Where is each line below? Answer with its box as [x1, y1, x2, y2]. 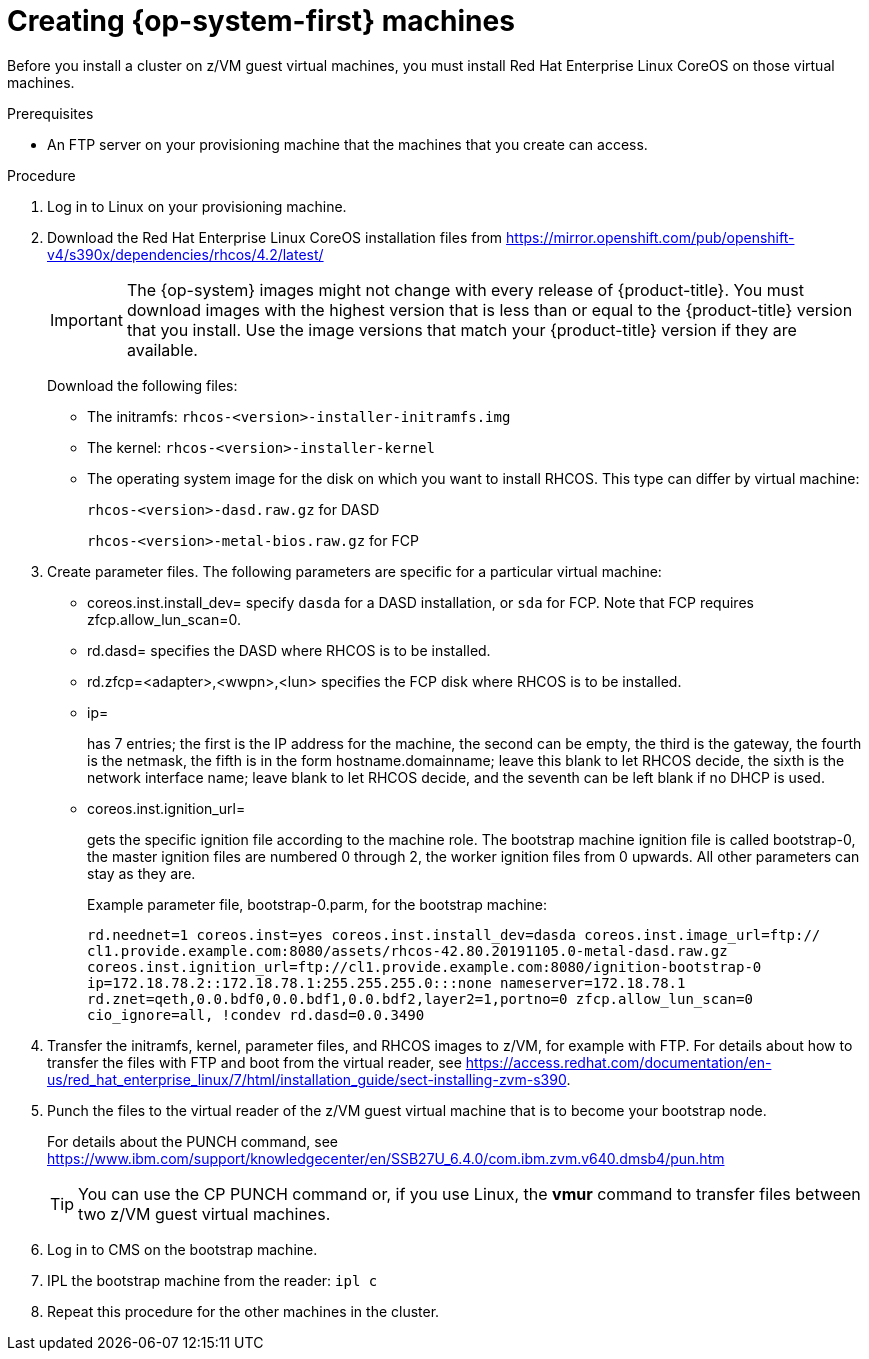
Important [50, 309, 123, 330]
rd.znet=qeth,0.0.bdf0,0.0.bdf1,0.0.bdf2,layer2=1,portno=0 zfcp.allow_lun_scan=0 [87, 990, 753, 1007]
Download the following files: [47, 376, 238, 394]
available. [126, 339, 198, 360]
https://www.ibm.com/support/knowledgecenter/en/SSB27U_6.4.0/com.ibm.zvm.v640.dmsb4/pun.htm [47, 1149, 725, 1167]
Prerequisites [7, 104, 94, 122]
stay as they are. [87, 864, 196, 882]
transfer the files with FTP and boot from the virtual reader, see [47, 1053, 462, 1071]
